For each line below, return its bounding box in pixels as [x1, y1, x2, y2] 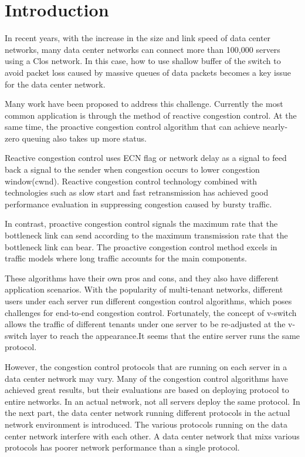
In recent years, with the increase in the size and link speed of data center [5, 32, 271, 44]
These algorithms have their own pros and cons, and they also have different [5, 271, 279, 284]
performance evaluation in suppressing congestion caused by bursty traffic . [5, 197, 272, 210]
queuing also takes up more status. [22, 132, 147, 144]
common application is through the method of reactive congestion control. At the [5, 109, 297, 121]
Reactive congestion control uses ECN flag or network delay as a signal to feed [5, 152, 287, 164]
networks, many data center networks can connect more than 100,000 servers [5, 43, 280, 55]
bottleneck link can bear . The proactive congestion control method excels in [5, 240, 277, 253]
